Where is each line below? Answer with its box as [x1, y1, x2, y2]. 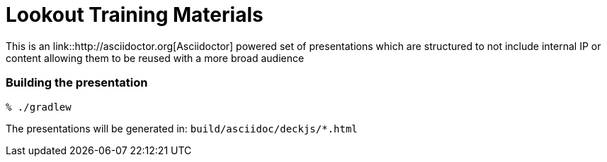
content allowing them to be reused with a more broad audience [6, 51, 305, 64]
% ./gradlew [6, 101, 72, 113]
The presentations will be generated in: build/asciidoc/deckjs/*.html [6, 122, 358, 135]
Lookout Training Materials [6, 3, 263, 27]
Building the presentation [6, 75, 148, 90]
